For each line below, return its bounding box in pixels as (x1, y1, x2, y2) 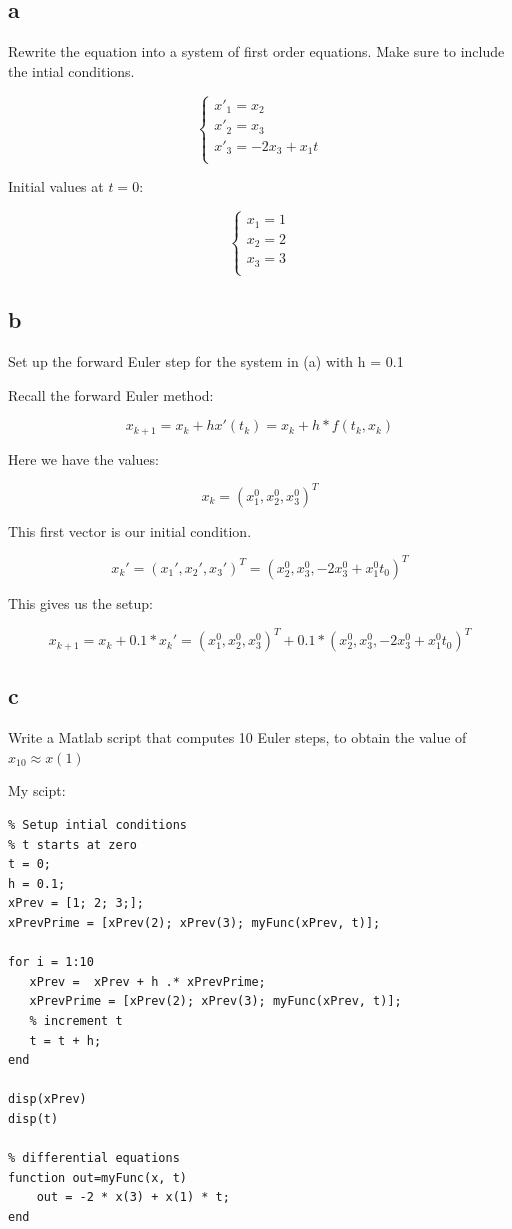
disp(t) (8, 1111, 59, 1126)
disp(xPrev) (8, 1092, 87, 1107)
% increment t (29, 1014, 123, 1028)
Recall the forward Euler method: (8, 384, 214, 405)
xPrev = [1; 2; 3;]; (8, 896, 145, 911)
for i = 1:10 (8, 955, 94, 970)
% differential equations (8, 1151, 180, 1166)
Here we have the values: (8, 448, 159, 469)
